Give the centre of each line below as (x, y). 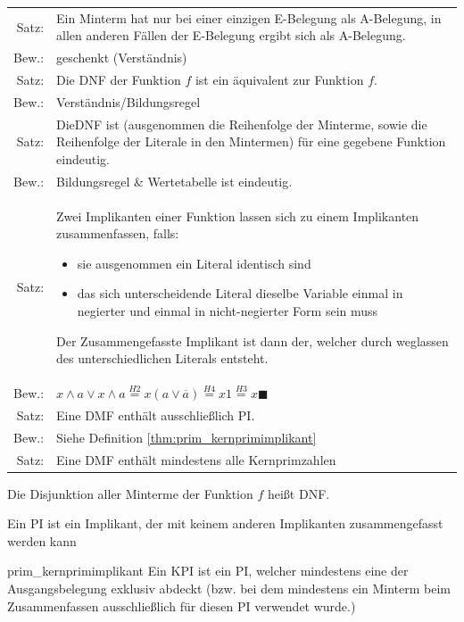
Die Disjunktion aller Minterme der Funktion (130, 493)
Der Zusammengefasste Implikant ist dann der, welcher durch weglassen (253, 340)
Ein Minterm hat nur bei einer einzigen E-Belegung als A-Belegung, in (249, 17)
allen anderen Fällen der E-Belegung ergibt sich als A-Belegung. (231, 35)
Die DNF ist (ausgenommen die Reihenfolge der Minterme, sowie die (242, 124)
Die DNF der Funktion (119, 80)
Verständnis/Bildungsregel (128, 101)
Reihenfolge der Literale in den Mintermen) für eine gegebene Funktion (251, 141)
